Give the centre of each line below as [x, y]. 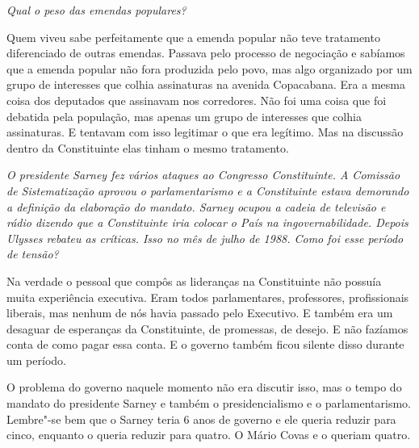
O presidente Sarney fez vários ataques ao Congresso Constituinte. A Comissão [203, 175]
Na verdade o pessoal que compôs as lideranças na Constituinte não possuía [194, 281]
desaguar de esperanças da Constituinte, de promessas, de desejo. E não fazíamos [207, 328]
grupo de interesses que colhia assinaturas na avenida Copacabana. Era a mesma [206, 84]
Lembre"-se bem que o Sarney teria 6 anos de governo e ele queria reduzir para [201, 419]
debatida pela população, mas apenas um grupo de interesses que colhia [184, 116]
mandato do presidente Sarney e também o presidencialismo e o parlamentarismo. [209, 403]
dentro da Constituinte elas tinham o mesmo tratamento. [148, 147]
